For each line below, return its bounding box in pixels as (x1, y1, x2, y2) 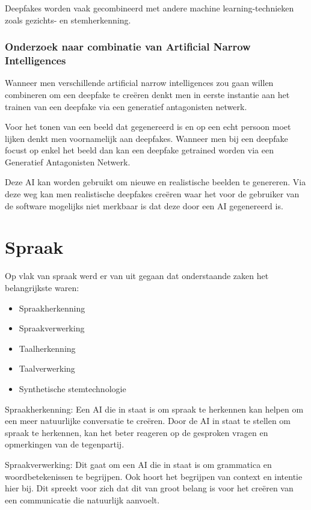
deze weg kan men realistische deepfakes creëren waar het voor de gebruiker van (5, 188, 300, 200)
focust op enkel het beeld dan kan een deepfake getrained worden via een (5, 144, 274, 156)
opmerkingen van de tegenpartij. (5, 438, 125, 450)
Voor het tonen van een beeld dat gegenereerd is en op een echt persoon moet (5, 120, 291, 133)
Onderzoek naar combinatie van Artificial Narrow (5, 39, 251, 54)
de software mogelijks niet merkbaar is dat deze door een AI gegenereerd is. (5, 199, 283, 212)
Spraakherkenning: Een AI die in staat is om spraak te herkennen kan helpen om (5, 402, 304, 415)
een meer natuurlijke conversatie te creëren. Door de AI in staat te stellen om (5, 414, 291, 427)
